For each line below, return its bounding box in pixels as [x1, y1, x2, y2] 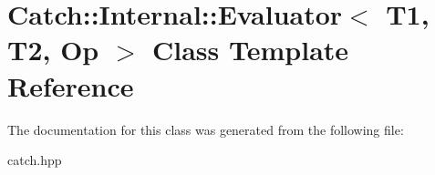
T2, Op [7, 31, 99, 68]
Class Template [152, 31, 349, 68]
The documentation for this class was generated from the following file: [7, 119, 404, 139]
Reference [7, 67, 134, 104]
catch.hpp [7, 150, 62, 170]
